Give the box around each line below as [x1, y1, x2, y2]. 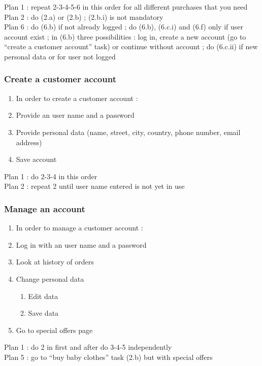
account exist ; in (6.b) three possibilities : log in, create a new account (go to [4, 31, 246, 42]
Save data [28, 308, 59, 318]
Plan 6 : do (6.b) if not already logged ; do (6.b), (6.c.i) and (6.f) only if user [4, 21, 243, 32]
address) [16, 137, 42, 147]
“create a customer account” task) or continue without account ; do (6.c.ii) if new [4, 41, 258, 52]
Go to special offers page [16, 324, 93, 335]
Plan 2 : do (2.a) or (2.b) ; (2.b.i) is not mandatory [4, 11, 163, 22]
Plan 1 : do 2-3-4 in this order [4, 171, 97, 181]
